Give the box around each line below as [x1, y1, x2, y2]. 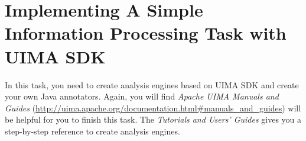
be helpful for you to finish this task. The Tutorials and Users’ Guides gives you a [5, 113, 302, 126]
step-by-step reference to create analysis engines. [5, 124, 180, 137]
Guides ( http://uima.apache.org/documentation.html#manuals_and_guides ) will [5, 101, 301, 114]
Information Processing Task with [5, 21, 287, 45]
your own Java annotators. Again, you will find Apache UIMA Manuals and [5, 90, 279, 102]
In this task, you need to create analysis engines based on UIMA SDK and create [5, 78, 299, 91]
